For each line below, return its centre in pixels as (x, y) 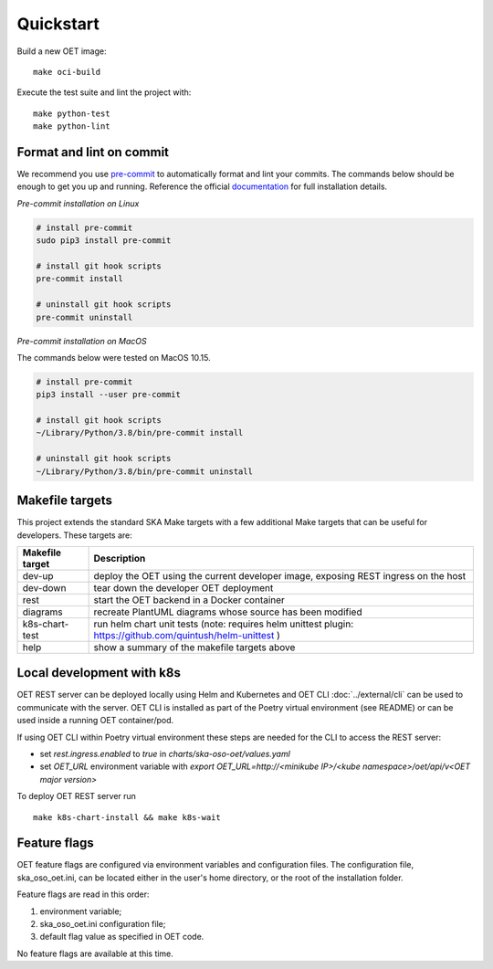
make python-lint (72, 126)
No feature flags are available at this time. (95, 953)
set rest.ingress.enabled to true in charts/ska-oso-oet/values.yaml (165, 753)
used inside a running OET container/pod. (95, 721)
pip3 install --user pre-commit (109, 395)
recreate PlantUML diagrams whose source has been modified (228, 612)
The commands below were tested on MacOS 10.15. (114, 357)
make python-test (72, 113)
